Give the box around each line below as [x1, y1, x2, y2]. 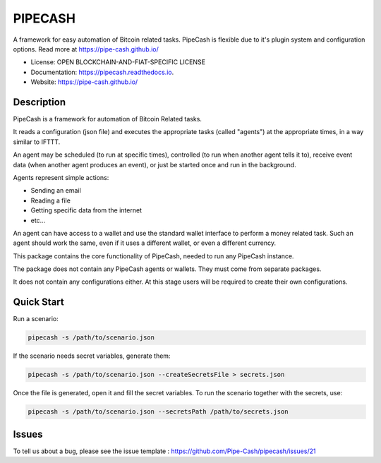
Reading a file [30, 196, 71, 205]
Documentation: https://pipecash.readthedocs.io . [30, 68, 174, 76]
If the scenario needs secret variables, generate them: [13, 351, 171, 360]
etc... [30, 216, 46, 224]
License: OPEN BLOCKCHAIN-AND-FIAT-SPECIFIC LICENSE [30, 58, 206, 66]
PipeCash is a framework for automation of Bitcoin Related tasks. [13, 115, 202, 124]
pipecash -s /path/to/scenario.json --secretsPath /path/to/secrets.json [28, 408, 289, 416]
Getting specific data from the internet [30, 206, 143, 215]
